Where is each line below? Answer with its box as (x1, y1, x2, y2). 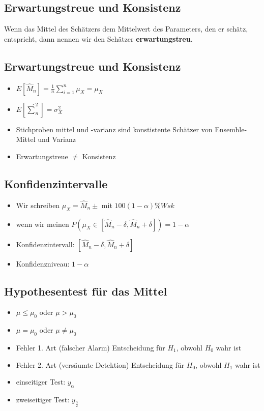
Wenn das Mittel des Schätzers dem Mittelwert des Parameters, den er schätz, (4, 23, 248, 34)
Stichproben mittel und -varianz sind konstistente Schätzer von (16, 124, 213, 134)
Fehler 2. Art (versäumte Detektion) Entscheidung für (16, 359, 185, 370)
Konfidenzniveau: (16, 258, 70, 269)
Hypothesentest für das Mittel (4, 283, 167, 299)
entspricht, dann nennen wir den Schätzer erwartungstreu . (4, 33, 193, 44)
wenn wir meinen (16, 218, 69, 229)
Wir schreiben (16, 199, 60, 210)
